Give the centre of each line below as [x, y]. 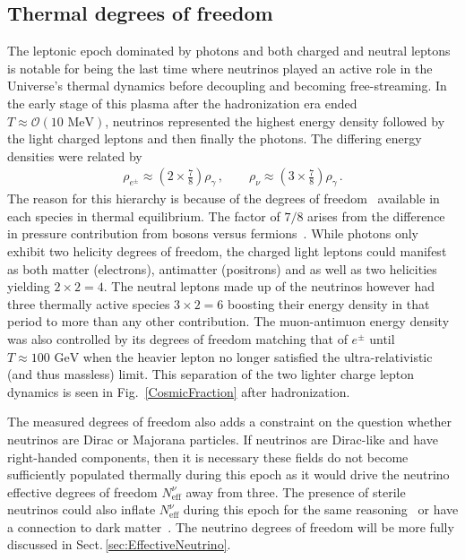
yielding [29, 286]
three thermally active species [89, 303]
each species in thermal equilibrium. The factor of [144, 215]
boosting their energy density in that [328, 303]
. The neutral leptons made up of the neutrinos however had [269, 286]
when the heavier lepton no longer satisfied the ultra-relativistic [258, 356]
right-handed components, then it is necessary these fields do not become [208, 457]
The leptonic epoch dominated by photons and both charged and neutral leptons [229, 51]
